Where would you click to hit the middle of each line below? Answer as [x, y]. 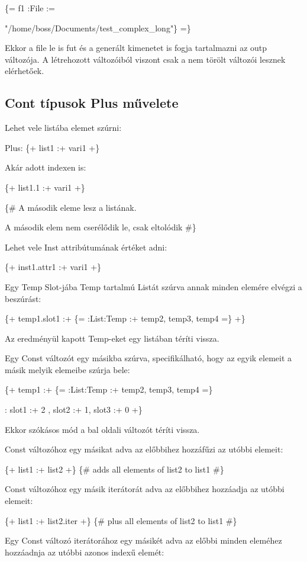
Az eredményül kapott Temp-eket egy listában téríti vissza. [112, 338]
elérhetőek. [25, 71]
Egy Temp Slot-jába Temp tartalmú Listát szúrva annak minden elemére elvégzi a [153, 286]
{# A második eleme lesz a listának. [71, 207]
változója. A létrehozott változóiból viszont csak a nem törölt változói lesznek [145, 59]
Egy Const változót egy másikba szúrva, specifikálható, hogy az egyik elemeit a [148, 358]
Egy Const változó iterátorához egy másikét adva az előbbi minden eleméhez [143, 540]
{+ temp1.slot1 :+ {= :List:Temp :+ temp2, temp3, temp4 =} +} [125, 318]
